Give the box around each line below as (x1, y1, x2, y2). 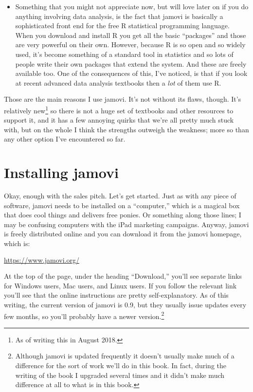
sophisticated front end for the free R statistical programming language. (15, 20, 230, 31)
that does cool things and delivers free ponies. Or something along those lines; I (4, 210, 241, 220)
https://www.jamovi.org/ (4, 254, 79, 265)
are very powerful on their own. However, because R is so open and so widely (15, 39, 246, 50)
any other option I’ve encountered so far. (4, 134, 126, 144)
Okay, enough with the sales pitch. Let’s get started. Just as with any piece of (4, 191, 236, 201)
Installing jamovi (4, 162, 119, 182)
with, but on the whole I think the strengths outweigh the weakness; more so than (4, 124, 249, 134)
